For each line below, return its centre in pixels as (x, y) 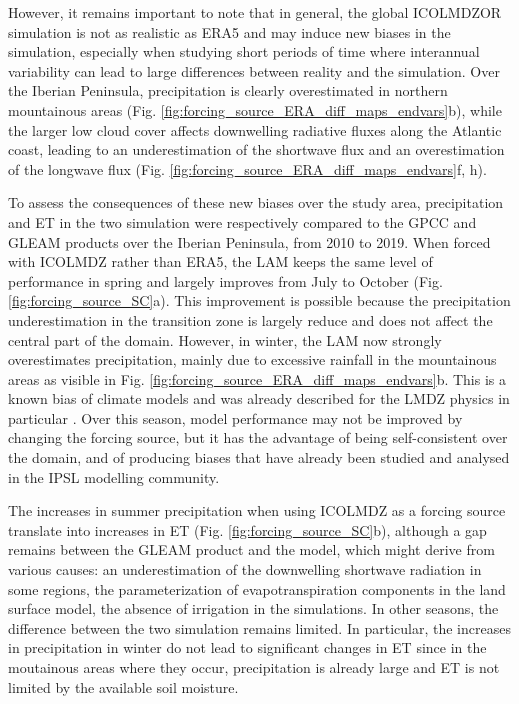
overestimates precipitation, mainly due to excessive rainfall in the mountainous (252, 359)
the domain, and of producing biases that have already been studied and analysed (259, 457)
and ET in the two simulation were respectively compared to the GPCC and (242, 221)
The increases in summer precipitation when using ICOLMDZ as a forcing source (257, 510)
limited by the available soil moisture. (123, 686)
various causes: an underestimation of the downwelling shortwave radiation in (245, 569)
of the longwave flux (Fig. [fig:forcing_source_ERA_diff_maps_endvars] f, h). (247, 168)
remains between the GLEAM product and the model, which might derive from (251, 549)
